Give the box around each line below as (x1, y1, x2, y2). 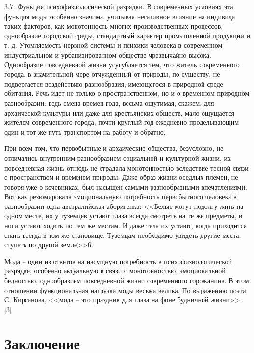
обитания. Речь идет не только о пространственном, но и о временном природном (4, 88, 250, 98)
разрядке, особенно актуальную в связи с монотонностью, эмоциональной (4, 265, 226, 276)
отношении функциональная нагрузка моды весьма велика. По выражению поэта (4, 285, 246, 295)
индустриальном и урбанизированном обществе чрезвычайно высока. (4, 49, 211, 59)
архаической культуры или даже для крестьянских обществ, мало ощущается (4, 107, 234, 118)
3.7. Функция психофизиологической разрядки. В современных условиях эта (4, 1, 233, 11)
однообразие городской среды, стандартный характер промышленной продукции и (4, 30, 250, 40)
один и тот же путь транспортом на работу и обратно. (4, 126, 166, 137)
